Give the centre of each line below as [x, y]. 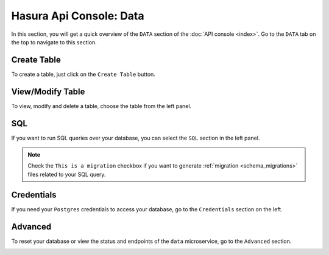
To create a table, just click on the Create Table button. [83, 74]
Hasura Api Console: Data [78, 16]
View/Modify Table [48, 91]
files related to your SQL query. [67, 174]
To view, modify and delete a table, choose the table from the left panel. [101, 106]
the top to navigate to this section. [54, 42]
